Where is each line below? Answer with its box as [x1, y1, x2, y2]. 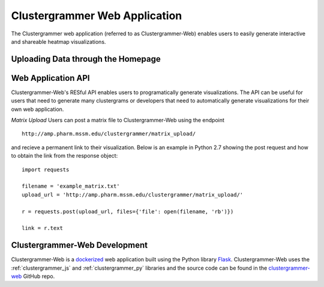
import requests [22, 166, 70, 173]
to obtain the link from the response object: [11, 152, 118, 159]
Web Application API [11, 72, 90, 83]
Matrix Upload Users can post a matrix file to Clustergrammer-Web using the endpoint [11, 117, 225, 124]
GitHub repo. [23, 273, 55, 280]
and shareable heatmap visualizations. [11, 38, 106, 45]
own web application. [11, 105, 64, 113]
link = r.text [22, 225, 63, 232]
